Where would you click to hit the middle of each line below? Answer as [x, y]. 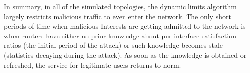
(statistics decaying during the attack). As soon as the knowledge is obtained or [125, 55]
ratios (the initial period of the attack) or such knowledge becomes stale [114, 45]
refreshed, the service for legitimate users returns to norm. [93, 64]
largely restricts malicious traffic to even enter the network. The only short [118, 16]
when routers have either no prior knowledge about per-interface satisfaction [120, 35]
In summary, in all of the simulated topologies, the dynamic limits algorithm [121, 6]
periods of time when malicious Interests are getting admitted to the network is [125, 26]
